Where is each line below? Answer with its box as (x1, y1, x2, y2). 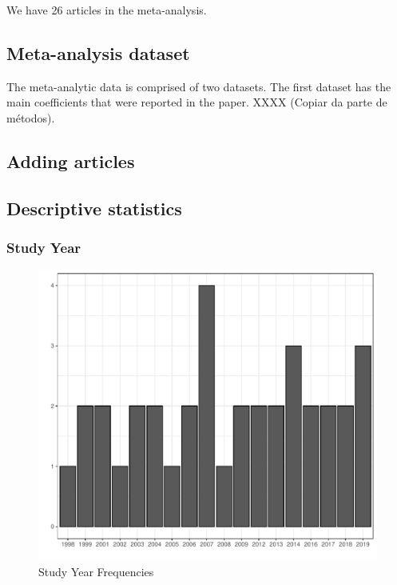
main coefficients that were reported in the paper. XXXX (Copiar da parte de (6, 94, 387, 110)
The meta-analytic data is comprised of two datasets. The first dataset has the (6, 78, 391, 94)
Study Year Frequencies (38, 563, 154, 580)
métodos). (6, 109, 55, 126)
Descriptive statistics (6, 195, 182, 220)
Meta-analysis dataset (6, 40, 190, 65)
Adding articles (6, 148, 135, 173)
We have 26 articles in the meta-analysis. (6, 2, 207, 18)
